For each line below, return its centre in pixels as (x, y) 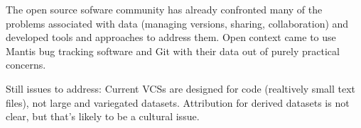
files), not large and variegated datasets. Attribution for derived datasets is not (178, 102)
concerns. (26, 65)
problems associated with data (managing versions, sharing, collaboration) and (177, 23)
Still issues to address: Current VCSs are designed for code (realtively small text (180, 88)
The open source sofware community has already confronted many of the (164, 9)
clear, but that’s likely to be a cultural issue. (103, 116)
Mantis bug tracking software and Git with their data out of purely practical (173, 51)
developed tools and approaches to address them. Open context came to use (171, 37)
